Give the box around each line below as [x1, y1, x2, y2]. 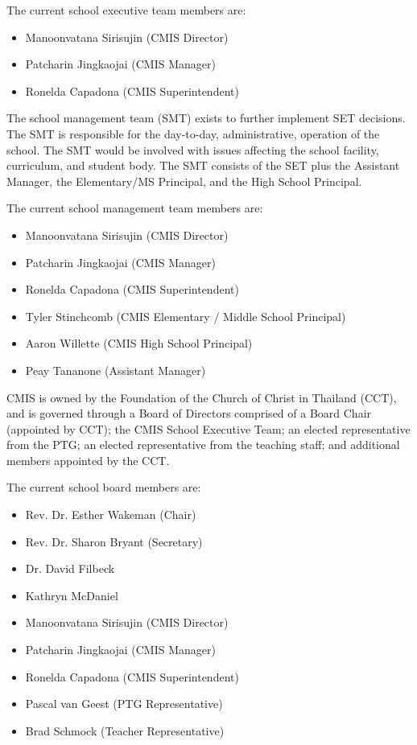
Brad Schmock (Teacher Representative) [25, 722, 225, 739]
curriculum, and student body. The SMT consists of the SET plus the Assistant [6, 157, 400, 174]
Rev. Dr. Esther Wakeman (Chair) [25, 506, 196, 523]
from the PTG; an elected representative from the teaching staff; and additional [6, 436, 400, 453]
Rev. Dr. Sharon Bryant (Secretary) [25, 533, 203, 549]
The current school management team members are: [6, 200, 263, 216]
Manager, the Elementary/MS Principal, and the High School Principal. [6, 172, 362, 189]
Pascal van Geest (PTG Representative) [25, 695, 223, 712]
